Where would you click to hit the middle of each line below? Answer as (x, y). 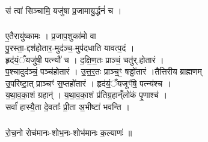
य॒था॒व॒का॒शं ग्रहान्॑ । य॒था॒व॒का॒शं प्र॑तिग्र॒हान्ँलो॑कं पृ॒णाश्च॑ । (87, 95)
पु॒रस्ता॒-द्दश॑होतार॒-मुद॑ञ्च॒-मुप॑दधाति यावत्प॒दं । (70, 48)
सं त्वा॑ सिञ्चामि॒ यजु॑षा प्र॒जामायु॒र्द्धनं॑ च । (64, 10)
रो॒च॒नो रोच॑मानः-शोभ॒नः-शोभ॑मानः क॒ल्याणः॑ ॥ (69, 132)
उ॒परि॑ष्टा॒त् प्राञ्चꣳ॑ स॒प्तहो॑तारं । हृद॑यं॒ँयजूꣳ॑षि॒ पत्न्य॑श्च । (88, 83)
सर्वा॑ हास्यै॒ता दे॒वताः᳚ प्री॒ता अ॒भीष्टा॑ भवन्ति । (68, 106)
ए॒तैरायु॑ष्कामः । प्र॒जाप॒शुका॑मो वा (51, 36)
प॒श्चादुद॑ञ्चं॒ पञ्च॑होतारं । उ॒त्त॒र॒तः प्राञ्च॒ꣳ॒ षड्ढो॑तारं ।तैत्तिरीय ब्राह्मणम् (104, 71)
